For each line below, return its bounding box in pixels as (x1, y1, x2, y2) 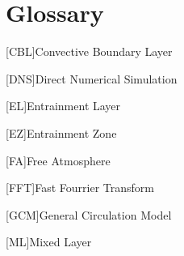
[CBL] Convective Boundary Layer (6, 43, 173, 60)
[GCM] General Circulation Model (6, 206, 172, 223)
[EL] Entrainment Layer (6, 97, 121, 114)
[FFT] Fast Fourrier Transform (6, 179, 154, 196)
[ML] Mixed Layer (6, 233, 92, 250)
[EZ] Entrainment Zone (6, 124, 117, 141)
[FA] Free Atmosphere (6, 151, 111, 169)
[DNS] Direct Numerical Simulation (6, 70, 178, 87)
